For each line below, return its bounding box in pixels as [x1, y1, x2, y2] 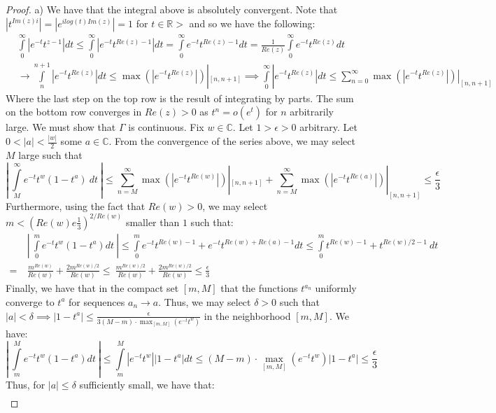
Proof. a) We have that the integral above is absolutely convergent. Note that [6, 2, 338, 16]
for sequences [69, 294, 125, 309]
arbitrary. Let [299, 120, 357, 134]
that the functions [220, 281, 298, 295]
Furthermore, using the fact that [6, 198, 146, 213]
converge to [6, 294, 55, 309]
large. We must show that [6, 120, 116, 134]
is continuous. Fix [128, 120, 204, 134]
